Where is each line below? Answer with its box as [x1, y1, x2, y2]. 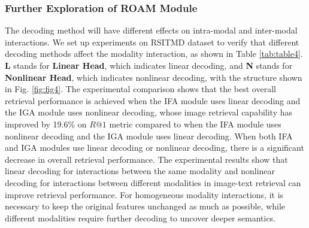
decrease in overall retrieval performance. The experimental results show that [5, 153, 288, 165]
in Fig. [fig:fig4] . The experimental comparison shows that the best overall [5, 83, 276, 95]
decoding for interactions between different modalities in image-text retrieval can [5, 176, 301, 189]
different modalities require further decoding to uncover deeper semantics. [5, 211, 276, 224]
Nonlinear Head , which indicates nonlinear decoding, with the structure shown [5, 71, 302, 83]
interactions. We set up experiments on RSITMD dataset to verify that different [5, 35, 299, 48]
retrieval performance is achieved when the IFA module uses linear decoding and [5, 94, 301, 107]
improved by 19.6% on [5, 117, 87, 130]
